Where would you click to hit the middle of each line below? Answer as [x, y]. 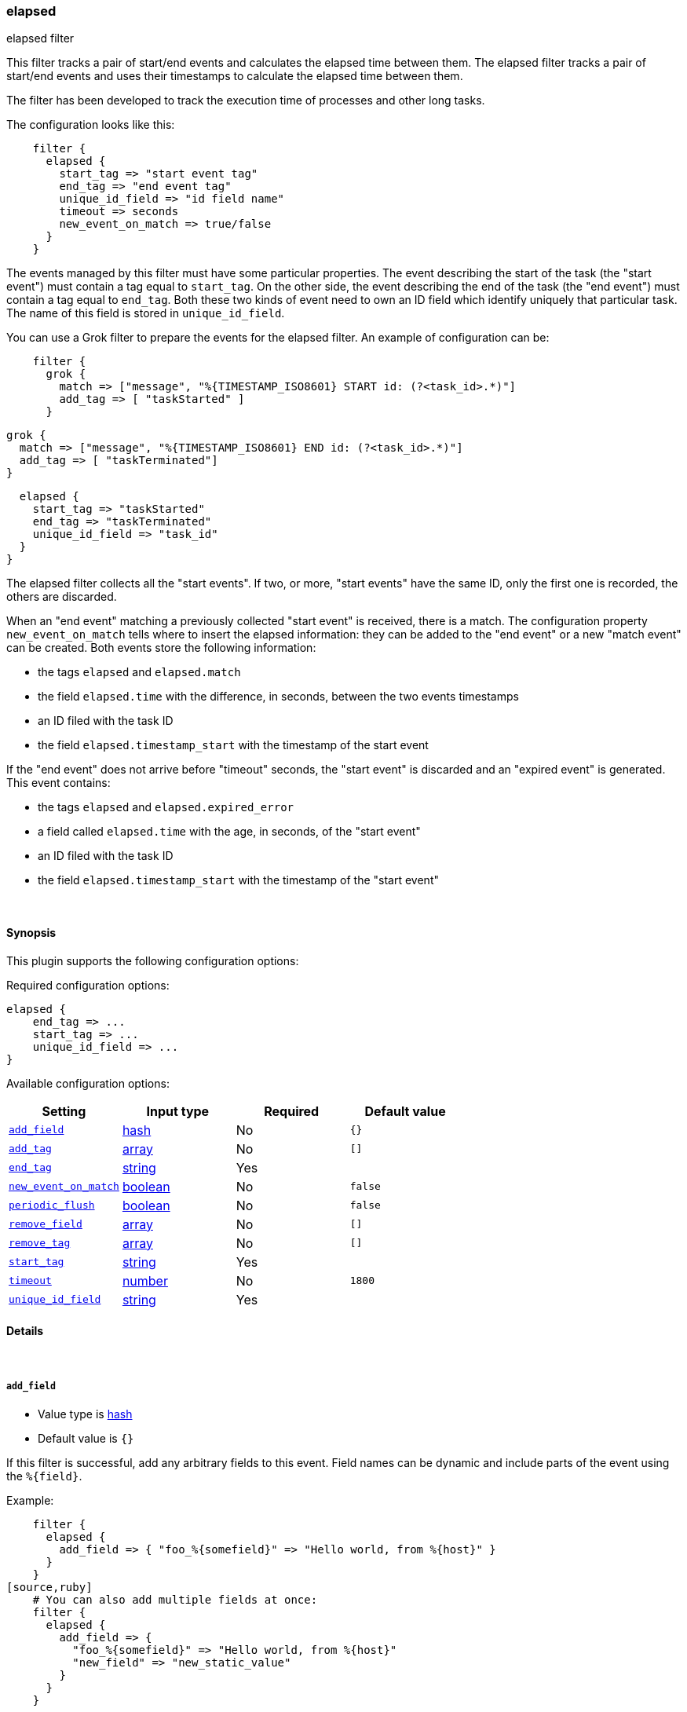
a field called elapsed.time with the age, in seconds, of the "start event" [229, 832]
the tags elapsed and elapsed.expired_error [166, 807]
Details [25, 1331]
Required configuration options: [88, 985]
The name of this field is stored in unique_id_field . [146, 313]
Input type [178, 1111]
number [145, 1280]
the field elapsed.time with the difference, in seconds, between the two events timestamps [278, 697]
